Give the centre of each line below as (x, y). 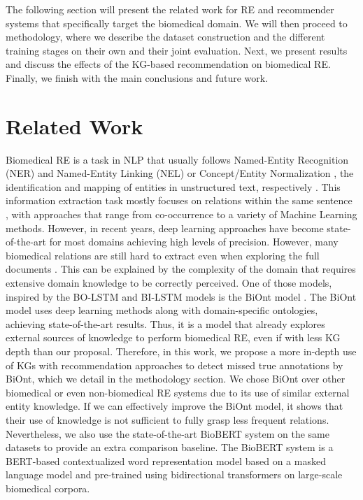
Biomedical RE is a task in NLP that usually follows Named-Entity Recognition (177, 159)
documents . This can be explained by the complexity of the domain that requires (181, 269)
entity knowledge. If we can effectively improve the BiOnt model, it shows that (175, 406)
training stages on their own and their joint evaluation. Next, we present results (177, 50)
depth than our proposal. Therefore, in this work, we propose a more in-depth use (181, 351)
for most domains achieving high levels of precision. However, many (194, 242)
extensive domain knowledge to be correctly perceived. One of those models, (169, 283)
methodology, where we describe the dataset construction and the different (165, 37)
